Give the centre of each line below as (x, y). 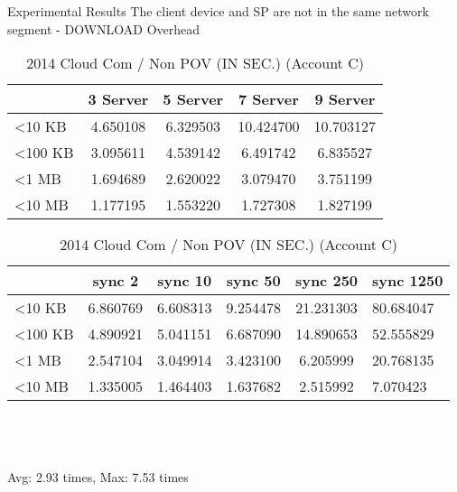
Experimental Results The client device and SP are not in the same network (218, 11)
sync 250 (326, 281)
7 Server (268, 99)
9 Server (345, 99)
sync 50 (253, 281)
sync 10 (185, 281)
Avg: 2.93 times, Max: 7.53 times (98, 476)
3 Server (118, 99)
